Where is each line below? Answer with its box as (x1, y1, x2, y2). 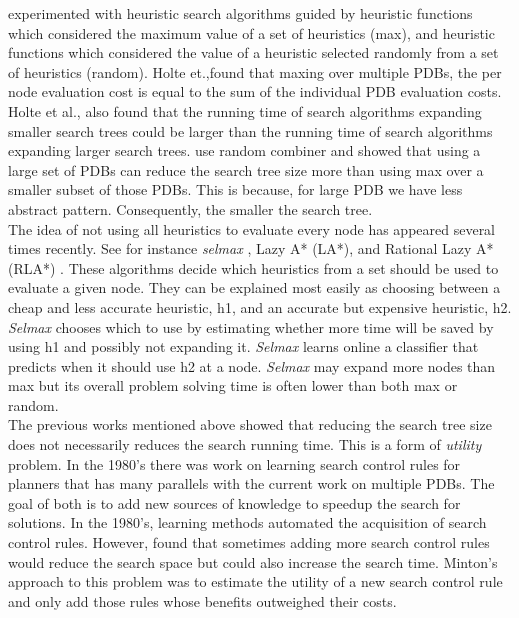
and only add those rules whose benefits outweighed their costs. (8, 590, 397, 611)
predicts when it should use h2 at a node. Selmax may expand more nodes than (8, 355, 496, 376)
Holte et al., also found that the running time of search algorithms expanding (8, 100, 482, 121)
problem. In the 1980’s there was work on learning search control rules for (8, 453, 461, 474)
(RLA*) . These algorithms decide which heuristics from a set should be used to (8, 257, 499, 278)
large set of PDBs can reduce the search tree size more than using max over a (8, 159, 484, 180)
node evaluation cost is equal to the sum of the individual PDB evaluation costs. (8, 81, 502, 102)
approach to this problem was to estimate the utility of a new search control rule (8, 571, 503, 592)
